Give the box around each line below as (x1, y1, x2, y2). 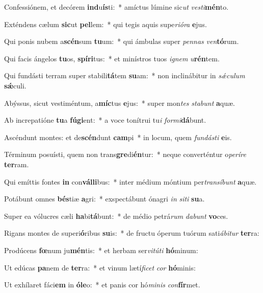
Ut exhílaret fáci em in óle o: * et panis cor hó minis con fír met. (4, 279, 200, 290)
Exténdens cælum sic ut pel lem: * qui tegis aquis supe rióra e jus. (4, 18, 207, 29)
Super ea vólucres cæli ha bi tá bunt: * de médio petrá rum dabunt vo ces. (4, 210, 228, 221)
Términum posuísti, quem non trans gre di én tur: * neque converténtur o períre (4, 149, 246, 160)
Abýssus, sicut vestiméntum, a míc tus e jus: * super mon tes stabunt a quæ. (4, 97, 235, 108)
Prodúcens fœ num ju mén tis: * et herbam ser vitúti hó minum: (4, 244, 198, 255)
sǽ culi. (4, 80, 27, 91)
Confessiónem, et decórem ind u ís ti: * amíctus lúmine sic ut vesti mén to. (4, 2, 229, 12)
